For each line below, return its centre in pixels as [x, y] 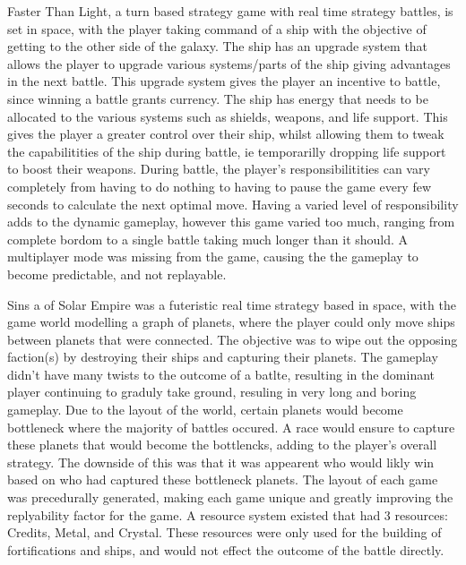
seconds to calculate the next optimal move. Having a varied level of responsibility [233, 204]
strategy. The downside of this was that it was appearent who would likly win [221, 462]
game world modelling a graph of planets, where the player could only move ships [231, 322]
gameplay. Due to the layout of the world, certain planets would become [205, 410]
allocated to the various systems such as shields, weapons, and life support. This [228, 116]
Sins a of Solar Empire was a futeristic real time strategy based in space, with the [232, 304]
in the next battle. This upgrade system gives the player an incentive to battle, [224, 81]
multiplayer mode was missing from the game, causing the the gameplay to [213, 257]
